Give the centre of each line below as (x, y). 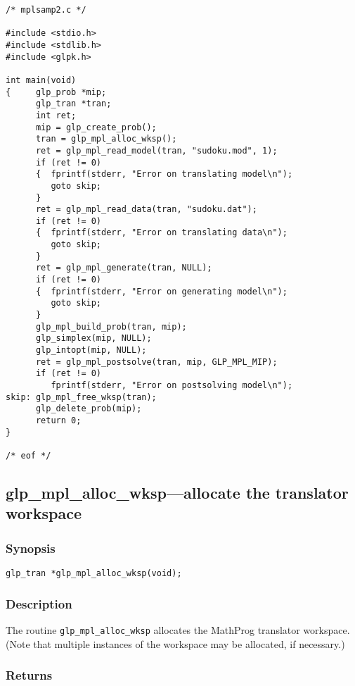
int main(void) (41, 80)
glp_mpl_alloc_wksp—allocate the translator (177, 492)
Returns (29, 675)
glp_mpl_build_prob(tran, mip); (111, 326)
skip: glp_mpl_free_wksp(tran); (81, 397)
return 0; (58, 420)
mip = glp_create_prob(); (96, 127)
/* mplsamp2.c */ (46, 10)
